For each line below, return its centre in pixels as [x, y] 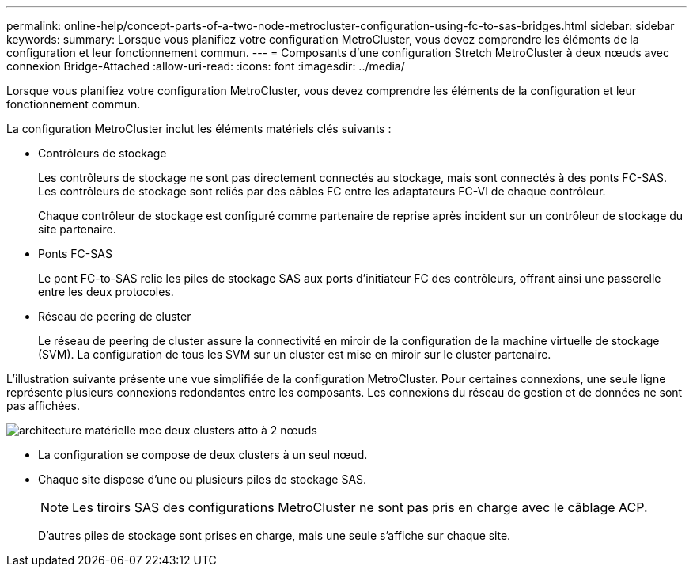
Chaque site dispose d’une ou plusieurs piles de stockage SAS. [203, 479]
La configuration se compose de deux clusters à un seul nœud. [203, 455]
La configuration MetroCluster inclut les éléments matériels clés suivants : [199, 129]
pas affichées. [43, 406]
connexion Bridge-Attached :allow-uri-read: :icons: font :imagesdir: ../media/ [206, 66]
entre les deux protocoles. [106, 292]
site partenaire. [77, 229]
